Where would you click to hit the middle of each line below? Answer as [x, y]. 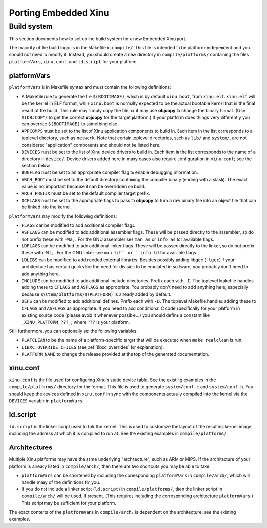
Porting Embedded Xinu [59, 13]
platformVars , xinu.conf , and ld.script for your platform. [74, 61]
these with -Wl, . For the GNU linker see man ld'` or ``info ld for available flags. [110, 253]
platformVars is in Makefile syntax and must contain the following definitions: [90, 87]
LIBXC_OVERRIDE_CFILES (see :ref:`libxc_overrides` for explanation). [93, 347]
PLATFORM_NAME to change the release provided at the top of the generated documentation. [115, 354]
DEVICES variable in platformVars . [46, 401]
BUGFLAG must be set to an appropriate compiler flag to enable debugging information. [110, 172]
